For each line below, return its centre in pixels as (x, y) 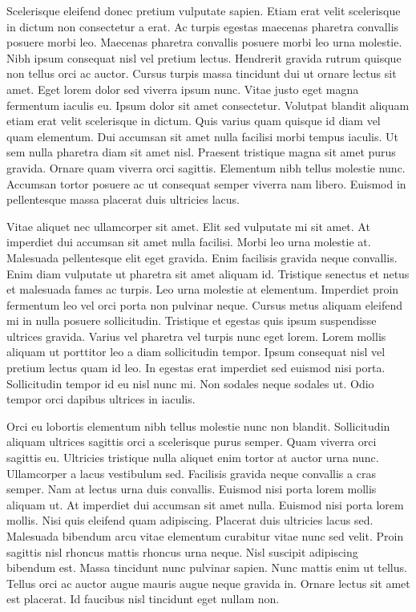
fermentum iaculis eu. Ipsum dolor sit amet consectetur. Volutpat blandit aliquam (208, 105)
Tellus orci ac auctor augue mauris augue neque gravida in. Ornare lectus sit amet (208, 583)
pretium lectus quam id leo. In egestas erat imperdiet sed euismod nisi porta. (196, 368)
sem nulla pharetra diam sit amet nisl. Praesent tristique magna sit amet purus (201, 152)
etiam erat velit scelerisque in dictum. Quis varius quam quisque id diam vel (194, 121)
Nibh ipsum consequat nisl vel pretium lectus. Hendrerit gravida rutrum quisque (204, 57)
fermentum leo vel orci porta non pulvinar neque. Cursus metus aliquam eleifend (204, 304)
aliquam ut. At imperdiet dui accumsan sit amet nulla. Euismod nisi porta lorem (205, 504)
